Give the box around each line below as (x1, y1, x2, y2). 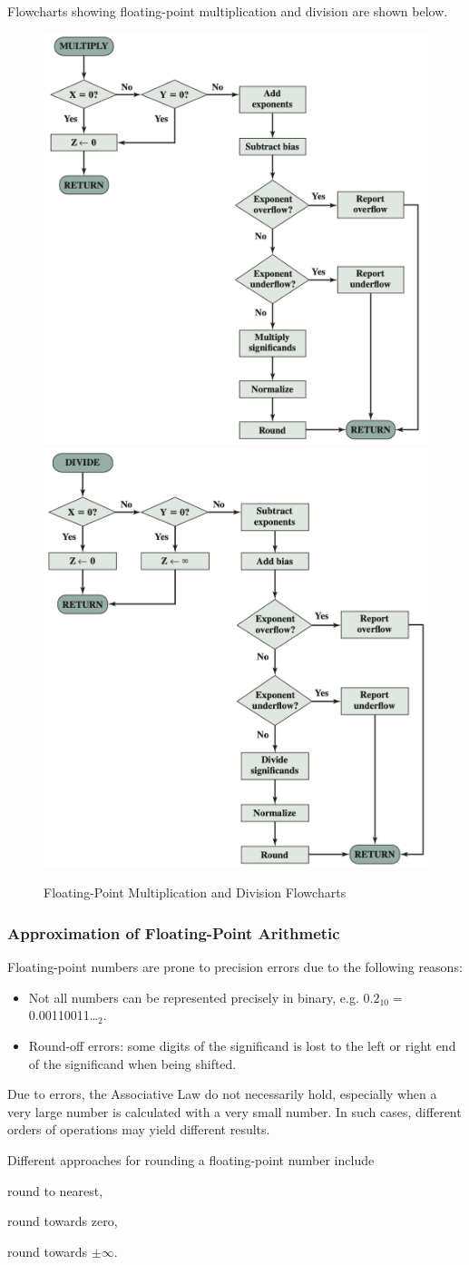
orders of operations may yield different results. (7, 1120, 270, 1139)
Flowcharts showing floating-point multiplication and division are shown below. (7, 2, 448, 20)
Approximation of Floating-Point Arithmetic (7, 921, 340, 944)
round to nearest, (7, 1181, 103, 1200)
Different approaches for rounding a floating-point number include (7, 1150, 375, 1169)
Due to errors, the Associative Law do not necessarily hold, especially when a (7, 1084, 437, 1103)
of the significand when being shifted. (28, 1054, 237, 1073)
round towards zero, (7, 1211, 118, 1231)
